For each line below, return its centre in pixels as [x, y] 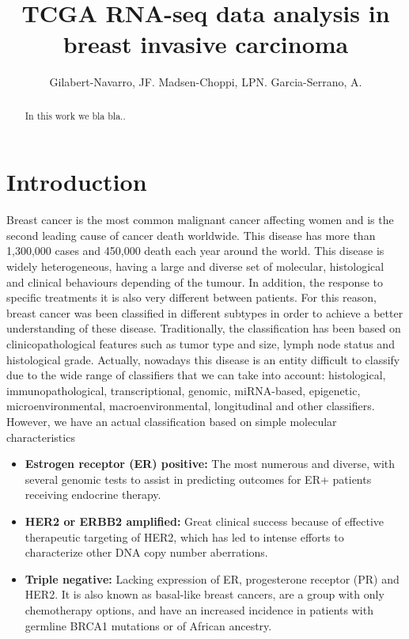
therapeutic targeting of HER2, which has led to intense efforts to [184, 536]
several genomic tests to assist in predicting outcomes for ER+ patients [198, 479]
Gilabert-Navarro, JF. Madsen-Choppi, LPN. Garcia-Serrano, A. [206, 82]
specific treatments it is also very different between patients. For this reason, [191, 297]
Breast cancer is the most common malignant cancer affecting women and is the [200, 220]
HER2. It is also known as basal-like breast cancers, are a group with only [204, 594]
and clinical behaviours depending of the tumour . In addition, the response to [195, 281]
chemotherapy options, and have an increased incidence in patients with [199, 609]
